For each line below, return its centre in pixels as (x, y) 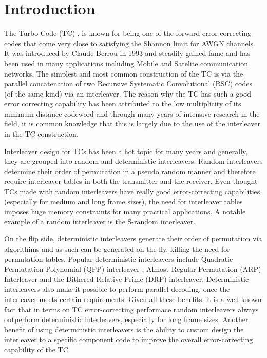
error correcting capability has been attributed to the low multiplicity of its (123, 103)
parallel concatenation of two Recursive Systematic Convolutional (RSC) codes (128, 83)
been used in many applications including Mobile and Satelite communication (126, 63)
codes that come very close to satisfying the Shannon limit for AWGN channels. (130, 43)
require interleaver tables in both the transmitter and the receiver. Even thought (131, 181)
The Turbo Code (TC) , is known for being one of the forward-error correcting (128, 33)
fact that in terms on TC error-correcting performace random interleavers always (131, 309)
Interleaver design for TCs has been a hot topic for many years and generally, (126, 151)
